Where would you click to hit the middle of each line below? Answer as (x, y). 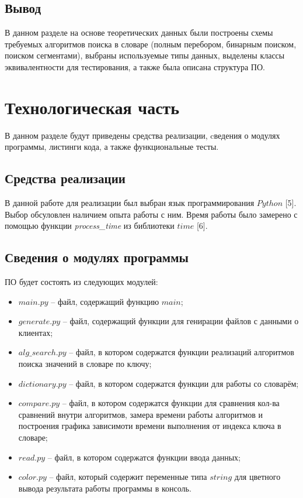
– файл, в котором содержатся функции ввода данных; (144, 457)
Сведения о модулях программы (97, 257)
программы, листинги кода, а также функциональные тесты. (112, 147)
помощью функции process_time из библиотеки (90, 226)
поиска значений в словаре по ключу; (85, 364)
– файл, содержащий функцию (105, 301)
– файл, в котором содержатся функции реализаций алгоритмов (182, 352)
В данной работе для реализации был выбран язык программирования (130, 203)
